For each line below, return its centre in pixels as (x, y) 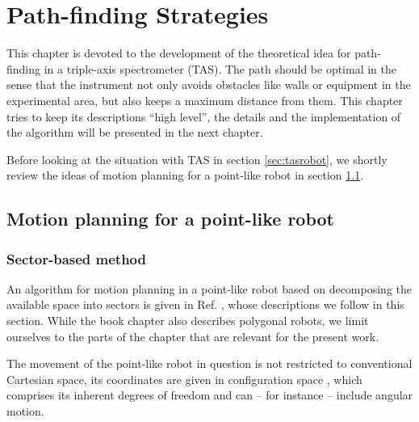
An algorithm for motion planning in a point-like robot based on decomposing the (209, 288)
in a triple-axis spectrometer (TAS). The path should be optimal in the (220, 68)
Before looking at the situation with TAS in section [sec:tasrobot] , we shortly (197, 159)
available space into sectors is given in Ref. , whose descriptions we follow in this (205, 304)
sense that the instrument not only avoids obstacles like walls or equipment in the (209, 84)
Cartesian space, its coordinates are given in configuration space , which (184, 379)
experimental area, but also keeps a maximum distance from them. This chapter (205, 100)
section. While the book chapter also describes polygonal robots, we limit (188, 321)
